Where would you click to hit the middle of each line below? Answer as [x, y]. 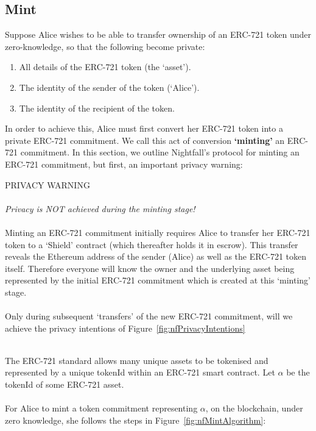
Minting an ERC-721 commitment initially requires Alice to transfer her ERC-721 [158, 232]
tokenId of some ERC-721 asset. [65, 384]
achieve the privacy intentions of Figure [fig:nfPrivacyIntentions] [125, 328]
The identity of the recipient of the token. [97, 108]
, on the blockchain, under [254, 408]
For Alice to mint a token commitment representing [101, 408]
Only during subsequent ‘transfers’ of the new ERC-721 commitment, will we [149, 316]
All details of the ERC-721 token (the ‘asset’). [105, 67]
